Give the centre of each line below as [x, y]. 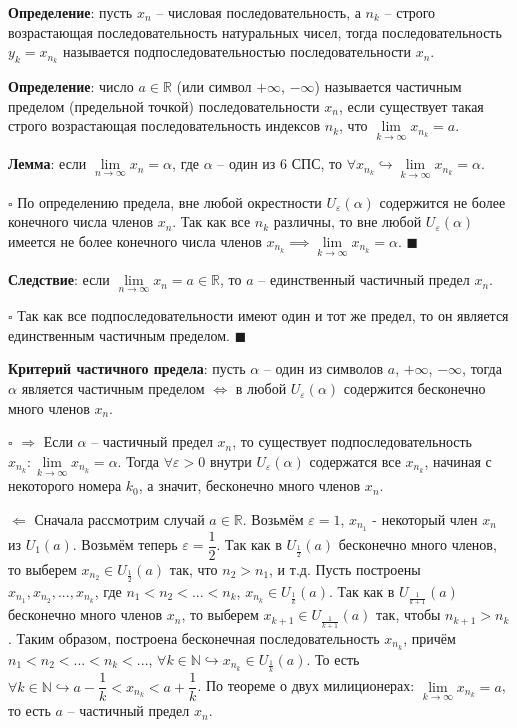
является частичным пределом [113, 388]
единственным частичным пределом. [119, 334]
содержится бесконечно [414, 388]
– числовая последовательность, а [258, 12]
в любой [261, 388]
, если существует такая [411, 105]
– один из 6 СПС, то [279, 163]
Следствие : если [59, 279]
